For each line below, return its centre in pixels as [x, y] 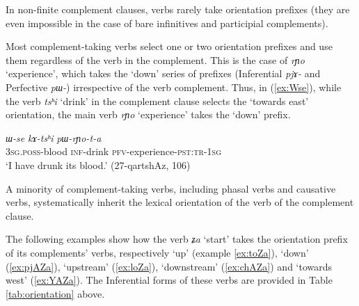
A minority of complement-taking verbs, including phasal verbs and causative [171, 188]
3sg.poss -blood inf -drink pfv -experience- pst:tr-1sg [114, 151]
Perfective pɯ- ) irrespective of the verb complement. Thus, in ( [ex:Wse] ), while [174, 87]
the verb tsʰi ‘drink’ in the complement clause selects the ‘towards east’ [157, 100]
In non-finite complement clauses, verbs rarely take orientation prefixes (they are [178, 9]
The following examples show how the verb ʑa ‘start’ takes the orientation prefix [177, 239]
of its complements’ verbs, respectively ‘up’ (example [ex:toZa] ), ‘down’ [157, 252]
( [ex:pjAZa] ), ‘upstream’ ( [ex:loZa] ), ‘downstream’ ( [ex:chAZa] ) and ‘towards [169, 266]
